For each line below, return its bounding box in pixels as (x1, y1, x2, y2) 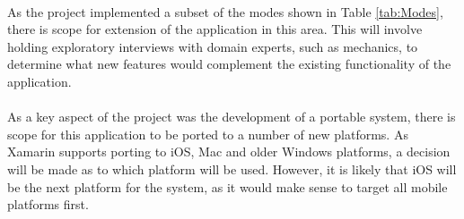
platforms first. (7, 195, 89, 214)
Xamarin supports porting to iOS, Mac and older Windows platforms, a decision (7, 142, 451, 161)
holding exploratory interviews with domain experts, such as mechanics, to (7, 37, 418, 55)
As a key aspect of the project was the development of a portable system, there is (7, 107, 456, 126)
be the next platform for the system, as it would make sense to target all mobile (7, 177, 448, 196)
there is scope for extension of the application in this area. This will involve (7, 20, 423, 38)
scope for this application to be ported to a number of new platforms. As (7, 124, 408, 143)
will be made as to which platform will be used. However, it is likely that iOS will (7, 159, 457, 178)
